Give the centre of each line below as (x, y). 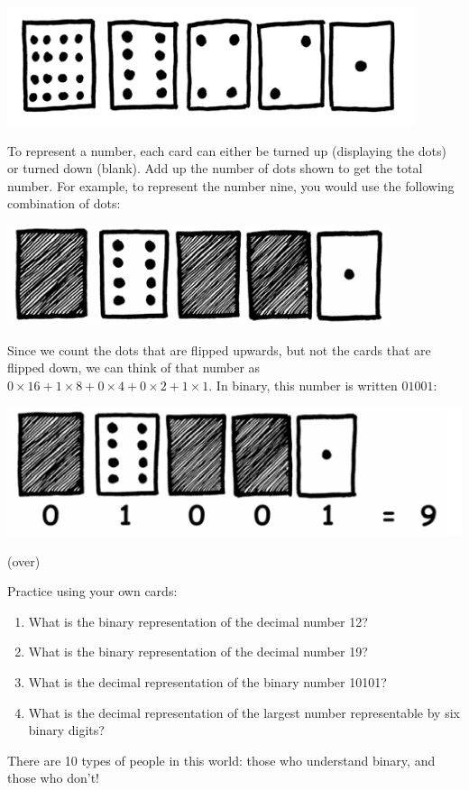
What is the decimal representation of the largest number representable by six (244, 712)
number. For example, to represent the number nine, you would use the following (231, 185)
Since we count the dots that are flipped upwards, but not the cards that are (219, 349)
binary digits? (66, 730)
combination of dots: (64, 203)
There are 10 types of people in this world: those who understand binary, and (221, 760)
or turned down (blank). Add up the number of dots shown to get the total (215, 168)
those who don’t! (53, 778)
